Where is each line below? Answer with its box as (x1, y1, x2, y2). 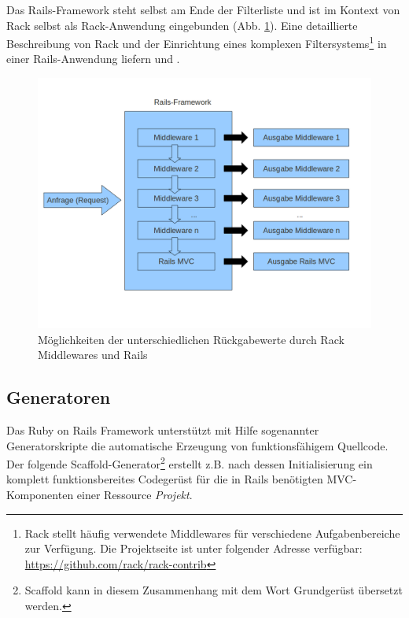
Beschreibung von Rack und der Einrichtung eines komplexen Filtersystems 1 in (6, 33, 387, 51)
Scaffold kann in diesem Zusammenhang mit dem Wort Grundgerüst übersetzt (24, 582, 403, 598)
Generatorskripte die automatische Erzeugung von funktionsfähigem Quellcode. (6, 437, 389, 453)
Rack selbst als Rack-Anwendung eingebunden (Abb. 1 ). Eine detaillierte (6, 17, 358, 33)
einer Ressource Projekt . (76, 487, 193, 503)
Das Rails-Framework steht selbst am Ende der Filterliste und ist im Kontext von (6, 2, 400, 17)
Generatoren (6, 385, 111, 409)
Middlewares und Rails (38, 346, 148, 363)
